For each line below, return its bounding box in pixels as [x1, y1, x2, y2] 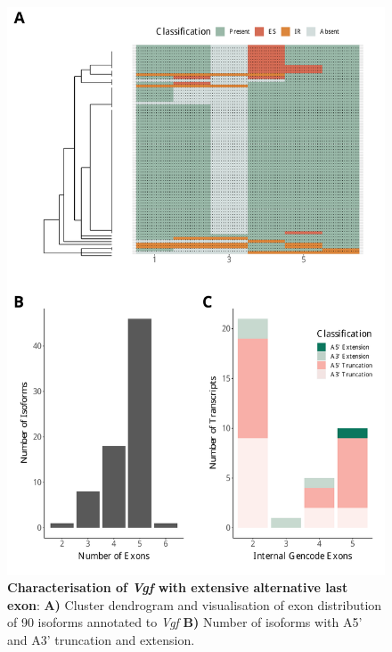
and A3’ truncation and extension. [7, 630, 195, 648]
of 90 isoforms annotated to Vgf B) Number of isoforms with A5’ [7, 613, 363, 631]
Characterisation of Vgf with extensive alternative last [7, 578, 348, 597]
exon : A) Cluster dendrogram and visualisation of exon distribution [7, 595, 382, 614]
